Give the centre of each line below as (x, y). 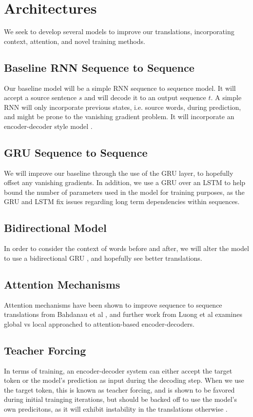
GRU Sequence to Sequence (76, 152)
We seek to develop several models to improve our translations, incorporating (119, 31)
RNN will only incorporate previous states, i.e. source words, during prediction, (123, 107)
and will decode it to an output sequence (145, 97)
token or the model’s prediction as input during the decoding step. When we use (124, 380)
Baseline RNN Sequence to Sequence (99, 67)
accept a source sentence (40, 97)
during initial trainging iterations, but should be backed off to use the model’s (121, 399)
